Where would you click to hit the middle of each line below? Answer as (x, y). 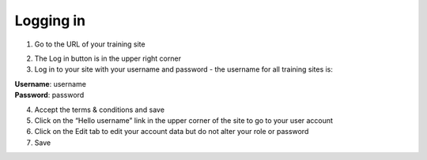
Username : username (51, 84)
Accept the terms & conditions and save (100, 110)
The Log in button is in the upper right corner (108, 58)
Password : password (49, 95)
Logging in (50, 20)
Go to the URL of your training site (90, 44)
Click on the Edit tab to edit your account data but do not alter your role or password (172, 132)
